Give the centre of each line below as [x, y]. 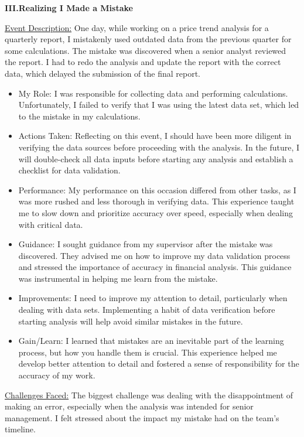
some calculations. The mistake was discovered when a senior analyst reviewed [146, 50]
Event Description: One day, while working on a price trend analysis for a [137, 27]
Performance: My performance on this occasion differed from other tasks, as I [157, 190]
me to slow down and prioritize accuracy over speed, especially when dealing [156, 212]
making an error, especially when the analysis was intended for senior [129, 406]
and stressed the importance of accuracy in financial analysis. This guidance [155, 267]
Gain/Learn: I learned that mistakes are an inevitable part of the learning [151, 341]
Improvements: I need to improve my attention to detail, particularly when [153, 298]
